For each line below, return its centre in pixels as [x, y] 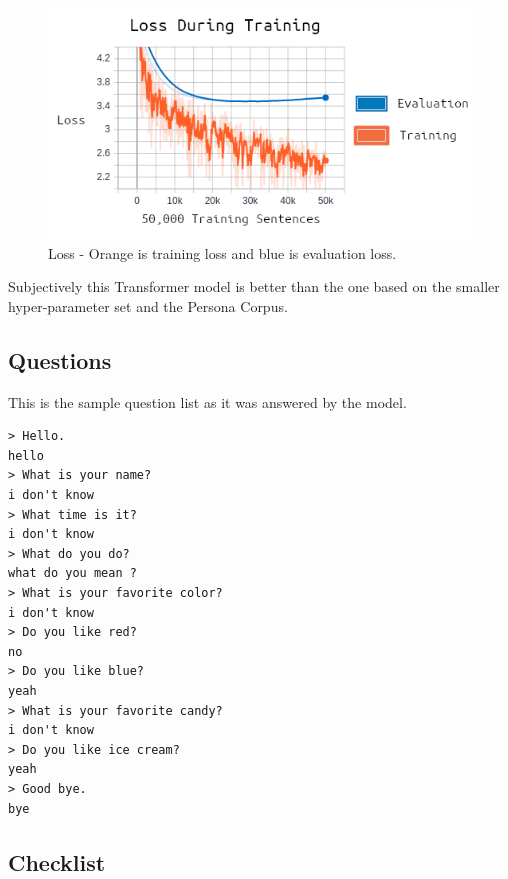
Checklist [57, 861]
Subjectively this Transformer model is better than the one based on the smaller [254, 286]
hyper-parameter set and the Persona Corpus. [148, 305]
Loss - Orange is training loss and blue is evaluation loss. [222, 252]
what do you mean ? [72, 573]
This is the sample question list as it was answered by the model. [207, 401]
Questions [60, 359]
